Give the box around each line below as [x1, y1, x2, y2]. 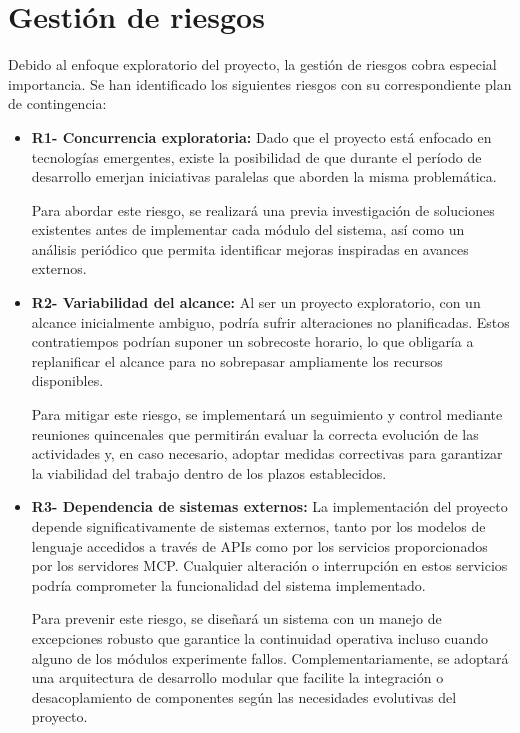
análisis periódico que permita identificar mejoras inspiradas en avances [31, 238, 469, 259]
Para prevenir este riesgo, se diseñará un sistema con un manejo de [31, 608, 442, 629]
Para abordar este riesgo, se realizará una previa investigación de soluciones [31, 199, 495, 220]
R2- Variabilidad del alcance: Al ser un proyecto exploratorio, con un [31, 292, 481, 313]
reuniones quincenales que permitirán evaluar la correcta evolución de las [31, 423, 479, 444]
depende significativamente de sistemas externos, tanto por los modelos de [31, 516, 486, 536]
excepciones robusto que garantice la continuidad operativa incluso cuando [31, 627, 488, 648]
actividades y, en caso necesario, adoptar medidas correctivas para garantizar [31, 443, 503, 464]
